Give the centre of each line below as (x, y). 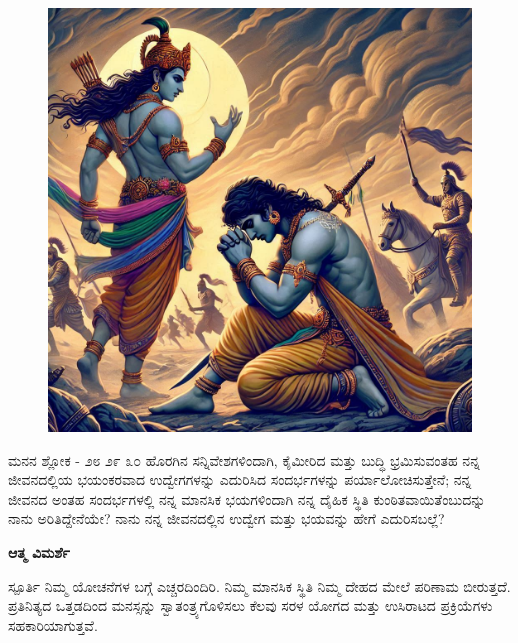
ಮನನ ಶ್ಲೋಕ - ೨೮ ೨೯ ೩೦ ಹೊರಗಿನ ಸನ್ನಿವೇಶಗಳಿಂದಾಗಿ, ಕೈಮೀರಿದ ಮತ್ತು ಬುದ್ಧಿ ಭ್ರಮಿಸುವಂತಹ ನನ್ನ (244, 459)
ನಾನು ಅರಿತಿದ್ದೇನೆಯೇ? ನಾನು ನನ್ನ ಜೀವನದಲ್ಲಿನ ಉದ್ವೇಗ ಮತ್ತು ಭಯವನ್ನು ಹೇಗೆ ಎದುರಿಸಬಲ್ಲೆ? (226, 518)
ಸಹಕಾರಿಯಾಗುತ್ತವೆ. (53, 624)
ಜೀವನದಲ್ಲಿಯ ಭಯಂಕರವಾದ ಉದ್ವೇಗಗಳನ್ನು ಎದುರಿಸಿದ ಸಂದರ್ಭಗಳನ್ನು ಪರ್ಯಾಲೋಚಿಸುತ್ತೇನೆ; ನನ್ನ (240, 479)
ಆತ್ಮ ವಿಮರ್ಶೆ (39, 551)
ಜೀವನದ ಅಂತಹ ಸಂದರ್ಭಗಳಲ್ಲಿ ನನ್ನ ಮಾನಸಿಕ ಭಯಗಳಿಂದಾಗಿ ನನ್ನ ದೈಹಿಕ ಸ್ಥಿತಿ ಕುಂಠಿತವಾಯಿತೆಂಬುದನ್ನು (247, 498)
